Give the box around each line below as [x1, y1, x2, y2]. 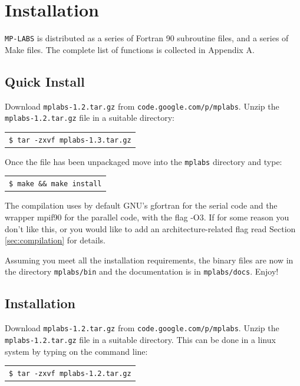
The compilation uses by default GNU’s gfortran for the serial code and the [5, 199, 278, 212]
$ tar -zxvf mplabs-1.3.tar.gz [9, 136, 131, 144]
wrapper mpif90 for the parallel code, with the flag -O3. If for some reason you [5, 210, 289, 223]
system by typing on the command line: [5, 345, 148, 357]
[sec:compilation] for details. [5, 234, 106, 246]
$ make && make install [9, 180, 102, 189]
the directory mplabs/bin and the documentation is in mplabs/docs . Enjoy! [5, 265, 279, 278]
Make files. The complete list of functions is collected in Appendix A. [5, 43, 255, 55]
